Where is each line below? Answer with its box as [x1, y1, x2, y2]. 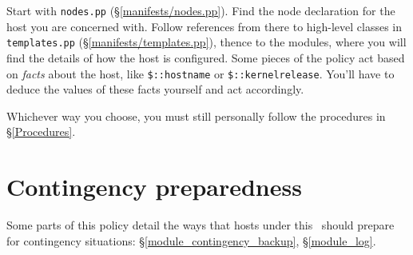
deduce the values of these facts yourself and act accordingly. [6, 81, 304, 98]
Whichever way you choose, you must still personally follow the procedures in [6, 107, 386, 124]
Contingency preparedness [6, 170, 302, 203]
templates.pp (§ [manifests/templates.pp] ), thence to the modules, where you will [6, 34, 407, 50]
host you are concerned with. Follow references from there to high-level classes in [6, 18, 403, 34]
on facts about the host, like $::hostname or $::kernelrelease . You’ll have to [6, 65, 395, 82]
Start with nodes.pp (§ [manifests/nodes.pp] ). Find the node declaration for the [6, 2, 395, 18]
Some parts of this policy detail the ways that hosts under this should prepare [6, 217, 395, 233]
